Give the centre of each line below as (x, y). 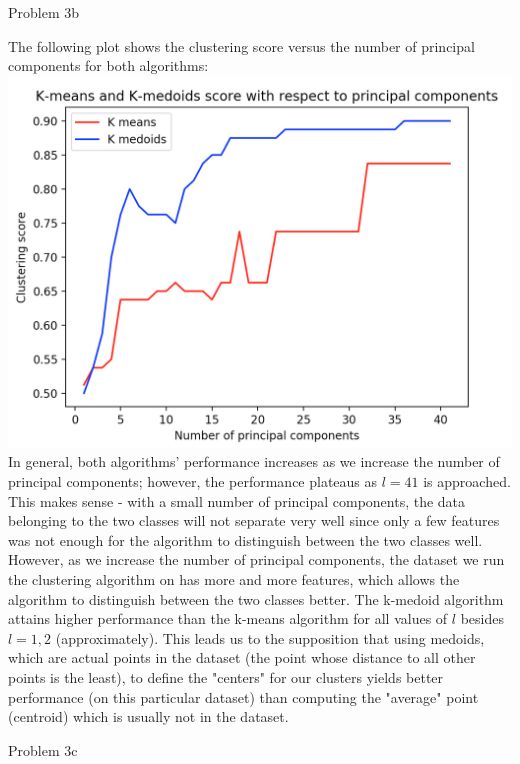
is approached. (467, 481)
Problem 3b (44, 12)
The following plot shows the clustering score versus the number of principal (241, 45)
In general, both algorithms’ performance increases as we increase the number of (254, 461)
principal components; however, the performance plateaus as (193, 481)
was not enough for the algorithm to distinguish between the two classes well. (245, 539)
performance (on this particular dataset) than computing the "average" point (243, 696)
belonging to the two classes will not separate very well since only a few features (254, 520)
